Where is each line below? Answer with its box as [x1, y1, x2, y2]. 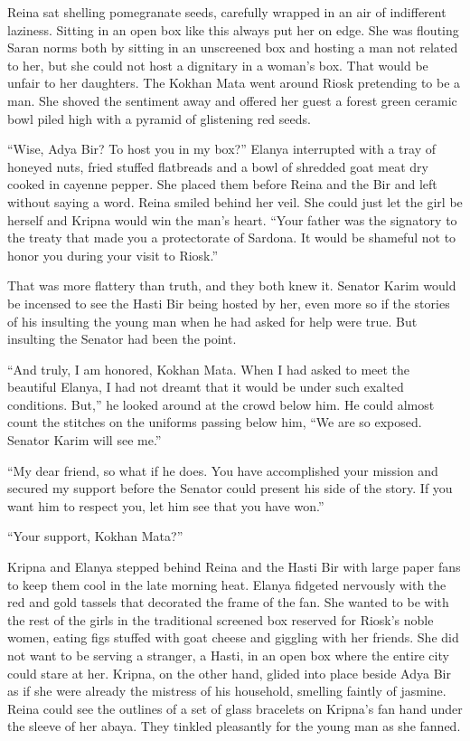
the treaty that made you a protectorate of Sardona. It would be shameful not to [7, 228, 456, 247]
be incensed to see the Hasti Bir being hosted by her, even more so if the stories [7, 293, 450, 312]
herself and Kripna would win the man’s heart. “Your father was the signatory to [7, 210, 457, 229]
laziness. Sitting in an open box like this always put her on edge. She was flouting [7, 20, 459, 39]
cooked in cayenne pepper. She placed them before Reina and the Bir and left [7, 175, 437, 194]
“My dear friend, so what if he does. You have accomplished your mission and [7, 461, 438, 480]
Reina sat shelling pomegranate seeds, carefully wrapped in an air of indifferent [7, 3, 446, 21]
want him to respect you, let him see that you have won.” [7, 496, 324, 515]
